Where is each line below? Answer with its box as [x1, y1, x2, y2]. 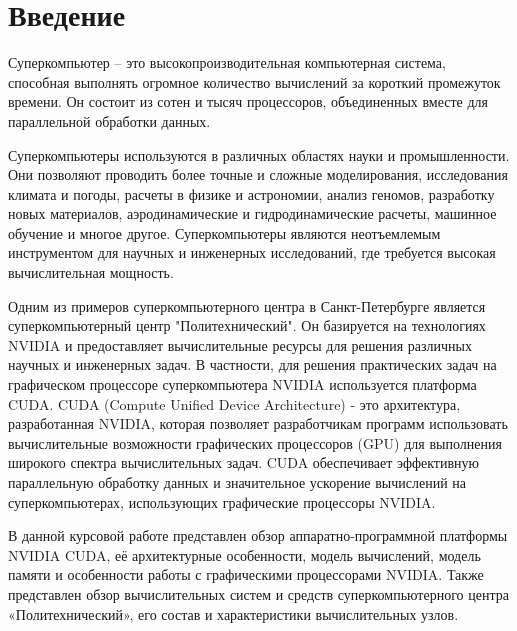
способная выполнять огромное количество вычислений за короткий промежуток [8, 71, 501, 92]
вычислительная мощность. [8, 262, 174, 283]
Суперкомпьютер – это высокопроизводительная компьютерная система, [8, 52, 446, 73]
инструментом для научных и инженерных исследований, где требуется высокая [8, 242, 496, 263]
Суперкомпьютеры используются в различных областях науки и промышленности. [8, 144, 510, 165]
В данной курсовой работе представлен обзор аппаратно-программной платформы [8, 525, 508, 546]
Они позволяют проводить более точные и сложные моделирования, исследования [8, 164, 508, 185]
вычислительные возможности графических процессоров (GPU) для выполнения [8, 432, 502, 453]
